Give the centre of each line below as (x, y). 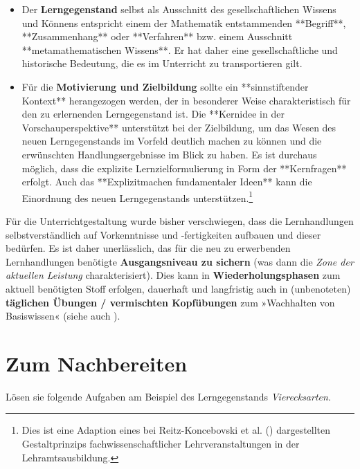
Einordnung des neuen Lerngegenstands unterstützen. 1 (137, 196)
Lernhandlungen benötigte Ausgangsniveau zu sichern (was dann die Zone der (180, 261)
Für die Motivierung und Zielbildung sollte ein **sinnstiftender (165, 86)
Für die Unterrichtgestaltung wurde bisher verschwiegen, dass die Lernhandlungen (180, 220)
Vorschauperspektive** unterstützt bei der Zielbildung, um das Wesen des (179, 127)
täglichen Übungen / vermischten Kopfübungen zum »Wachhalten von (170, 302)
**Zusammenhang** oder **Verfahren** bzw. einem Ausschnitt (157, 36)
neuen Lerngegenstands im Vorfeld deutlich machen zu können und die (172, 141)
